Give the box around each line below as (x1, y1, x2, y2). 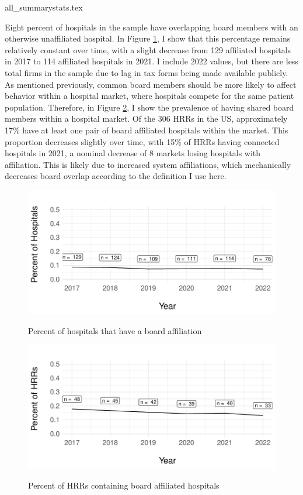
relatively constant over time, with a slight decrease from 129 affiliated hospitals (5, 43, 291, 56)
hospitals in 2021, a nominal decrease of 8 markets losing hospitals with (5, 147, 261, 159)
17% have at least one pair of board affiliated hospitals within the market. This (5, 123, 288, 136)
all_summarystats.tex (5, 1, 83, 13)
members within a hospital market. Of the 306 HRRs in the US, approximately (5, 112, 288, 125)
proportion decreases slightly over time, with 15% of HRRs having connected (5, 135, 280, 147)
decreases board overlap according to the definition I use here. (5, 170, 227, 182)
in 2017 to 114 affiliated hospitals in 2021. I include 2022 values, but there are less (5, 55, 298, 67)
